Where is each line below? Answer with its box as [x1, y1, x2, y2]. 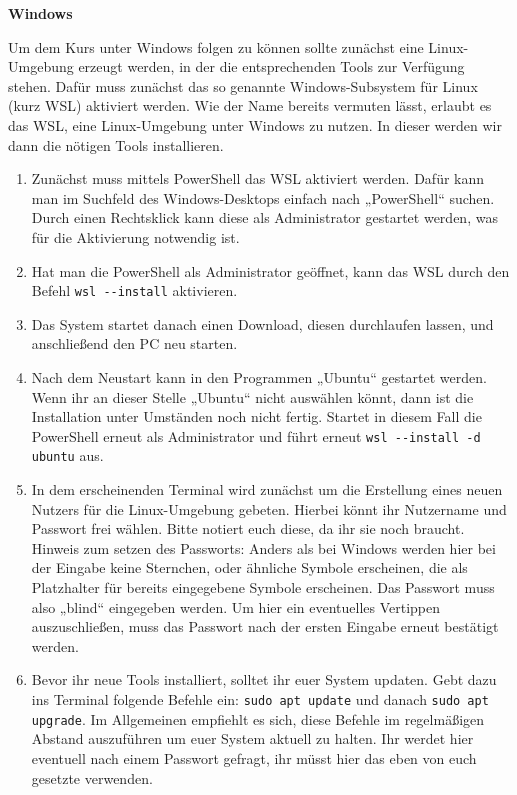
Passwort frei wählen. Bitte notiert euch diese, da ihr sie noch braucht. [31, 518, 465, 539]
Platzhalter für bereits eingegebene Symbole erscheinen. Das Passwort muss [31, 577, 495, 598]
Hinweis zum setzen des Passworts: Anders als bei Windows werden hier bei [31, 537, 496, 558]
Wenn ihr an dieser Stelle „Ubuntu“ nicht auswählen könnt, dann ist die [31, 386, 474, 407]
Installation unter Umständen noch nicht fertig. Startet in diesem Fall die [31, 406, 482, 427]
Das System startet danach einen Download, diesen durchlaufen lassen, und [31, 313, 494, 334]
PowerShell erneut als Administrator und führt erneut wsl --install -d [31, 425, 481, 446]
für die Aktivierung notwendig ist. [31, 226, 240, 247]
